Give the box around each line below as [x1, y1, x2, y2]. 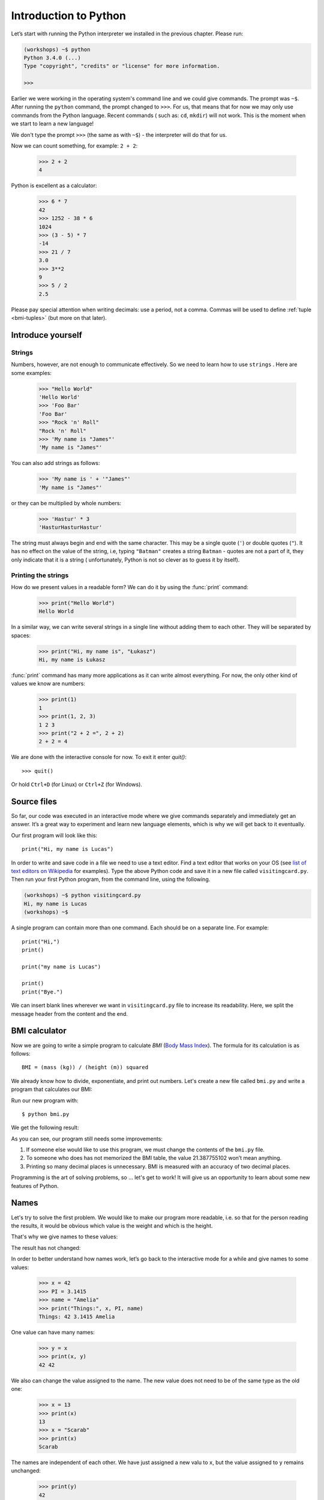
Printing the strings [11, 571, 69, 579]
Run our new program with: [11, 1097, 79, 1104]
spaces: [11, 632, 31, 639]
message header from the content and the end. [11, 1010, 128, 1017]
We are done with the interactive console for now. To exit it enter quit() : [11, 754, 187, 761]
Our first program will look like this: [11, 832, 98, 839]
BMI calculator [11, 1026, 67, 1036]
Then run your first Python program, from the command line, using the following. [11, 876, 211, 883]
